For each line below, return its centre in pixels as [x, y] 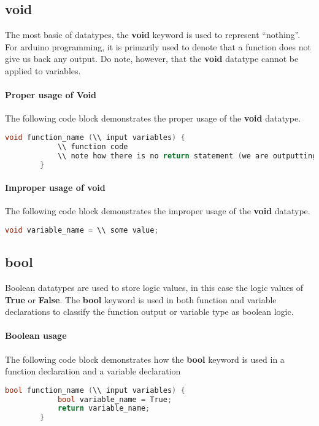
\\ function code [93, 146]
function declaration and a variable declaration [93, 371]
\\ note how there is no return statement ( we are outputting [187, 156]
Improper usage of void [55, 188]
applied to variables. [43, 70]
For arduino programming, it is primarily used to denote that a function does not [158, 46]
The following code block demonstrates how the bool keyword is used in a [145, 359]
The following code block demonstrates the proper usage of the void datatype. [153, 118]
